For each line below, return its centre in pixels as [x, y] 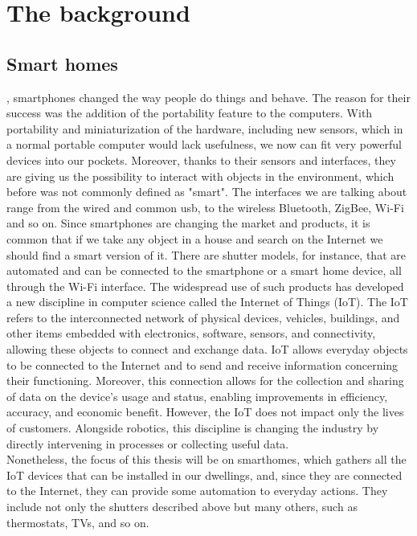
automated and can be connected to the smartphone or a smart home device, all [204, 270]
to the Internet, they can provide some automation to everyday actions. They [197, 491]
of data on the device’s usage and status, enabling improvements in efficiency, [197, 396]
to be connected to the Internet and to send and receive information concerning [202, 364]
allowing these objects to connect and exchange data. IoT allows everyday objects [207, 349]
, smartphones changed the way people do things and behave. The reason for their [208, 97]
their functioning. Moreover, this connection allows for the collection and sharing [205, 381]
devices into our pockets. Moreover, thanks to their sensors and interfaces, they [201, 160]
